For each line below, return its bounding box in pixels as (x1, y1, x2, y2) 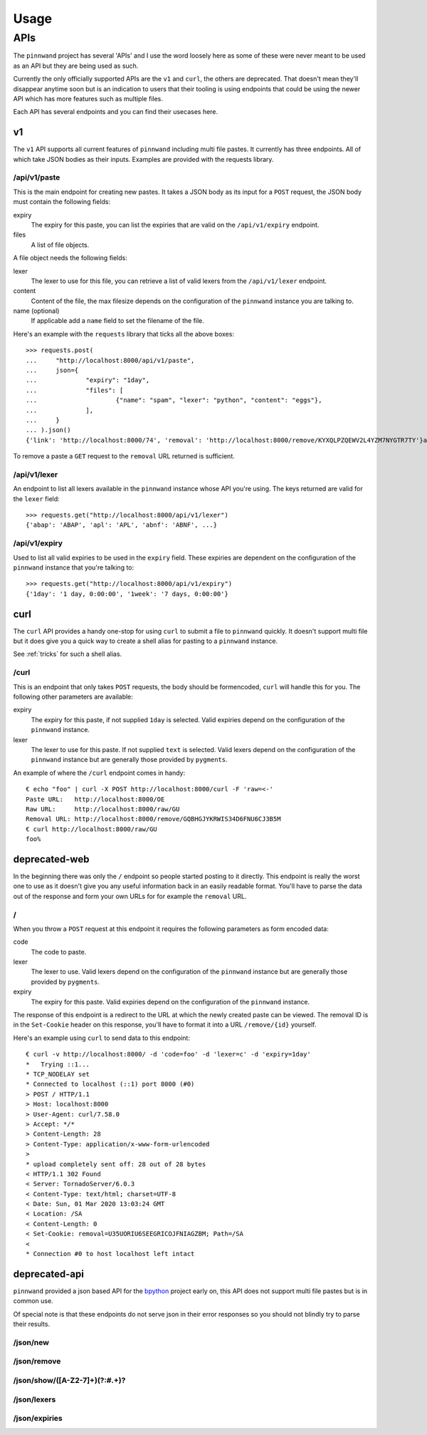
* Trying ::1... (26, 1060, 90, 1069)
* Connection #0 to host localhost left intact (26, 1250, 195, 1258)
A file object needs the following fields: (13, 254, 127, 262)
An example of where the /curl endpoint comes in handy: (13, 768, 186, 777)
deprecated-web (13, 853, 90, 865)
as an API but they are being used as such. (13, 61, 139, 70)
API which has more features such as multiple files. (13, 94, 164, 103)
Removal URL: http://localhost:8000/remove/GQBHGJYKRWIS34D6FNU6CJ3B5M (26, 815, 281, 823)
